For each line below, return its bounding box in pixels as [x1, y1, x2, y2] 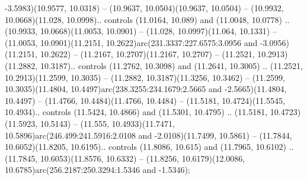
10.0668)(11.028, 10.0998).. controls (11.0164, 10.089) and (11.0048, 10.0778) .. [5, 13, 290, 25]
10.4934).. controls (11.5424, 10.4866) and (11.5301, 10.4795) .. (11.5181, [5, 106, 268, 118]
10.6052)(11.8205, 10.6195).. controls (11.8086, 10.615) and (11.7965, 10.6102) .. [5, 140, 294, 153]
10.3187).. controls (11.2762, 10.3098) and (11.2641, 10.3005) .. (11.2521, [40, 59, 303, 71]
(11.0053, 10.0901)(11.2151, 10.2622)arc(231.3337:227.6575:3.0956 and [5, 36, 258, 48]
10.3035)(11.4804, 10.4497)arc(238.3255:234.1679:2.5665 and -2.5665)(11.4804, [5, 83, 287, 95]
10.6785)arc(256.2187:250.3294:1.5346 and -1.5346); [5, 163, 190, 176]
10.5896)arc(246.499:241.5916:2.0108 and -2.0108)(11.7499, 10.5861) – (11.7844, [5, 129, 292, 141]
